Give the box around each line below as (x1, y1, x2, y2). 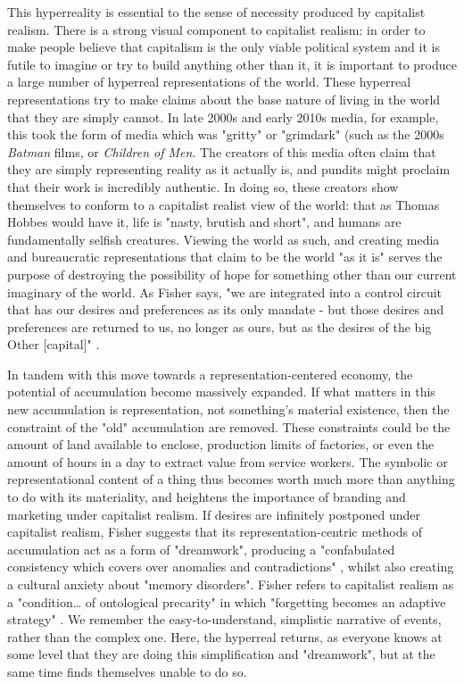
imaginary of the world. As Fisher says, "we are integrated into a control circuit (7, 282, 443, 301)
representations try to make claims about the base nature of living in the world (7, 89, 441, 108)
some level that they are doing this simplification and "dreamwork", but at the (7, 645, 435, 663)
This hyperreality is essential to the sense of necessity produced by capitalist (7, 3, 426, 21)
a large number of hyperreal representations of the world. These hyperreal (7, 72, 411, 91)
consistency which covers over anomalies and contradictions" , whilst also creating (7, 557, 454, 576)
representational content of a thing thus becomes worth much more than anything (7, 470, 455, 488)
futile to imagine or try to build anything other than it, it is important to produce (7, 54, 457, 73)
